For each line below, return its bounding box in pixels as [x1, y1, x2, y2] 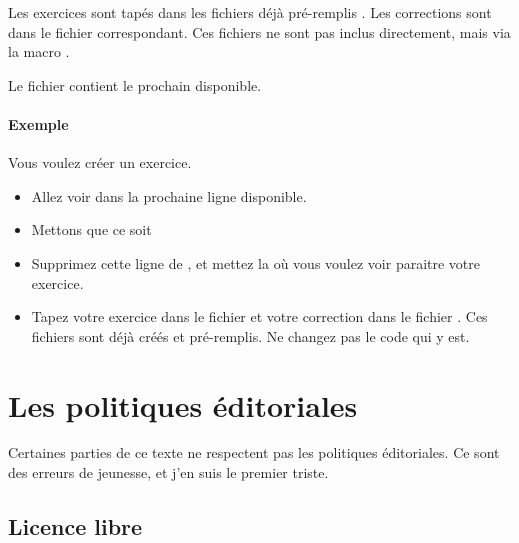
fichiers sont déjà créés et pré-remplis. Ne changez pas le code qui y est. [31, 325, 470, 346]
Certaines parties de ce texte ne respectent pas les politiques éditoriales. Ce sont [8, 442, 500, 463]
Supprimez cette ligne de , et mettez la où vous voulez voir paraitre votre [31, 252, 481, 273]
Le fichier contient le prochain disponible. [8, 74, 262, 95]
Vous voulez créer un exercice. [8, 152, 192, 173]
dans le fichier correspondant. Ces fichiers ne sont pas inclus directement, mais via [8, 21, 511, 42]
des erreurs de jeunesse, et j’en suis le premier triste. [8, 462, 329, 483]
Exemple [8, 113, 69, 134]
